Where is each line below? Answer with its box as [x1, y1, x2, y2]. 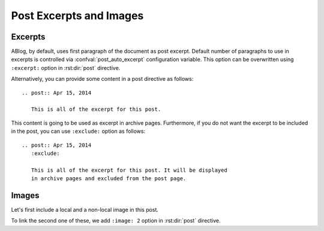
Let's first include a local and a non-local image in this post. [11, 206, 159, 214]
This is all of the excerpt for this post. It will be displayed [31, 166, 227, 174]
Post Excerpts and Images [11, 9, 144, 22]
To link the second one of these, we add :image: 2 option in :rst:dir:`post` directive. [11, 217, 221, 224]
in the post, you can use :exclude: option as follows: [11, 127, 146, 135]
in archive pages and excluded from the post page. [31, 175, 187, 182]
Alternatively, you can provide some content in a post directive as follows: [11, 75, 194, 83]
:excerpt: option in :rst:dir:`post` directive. [11, 64, 121, 71]
